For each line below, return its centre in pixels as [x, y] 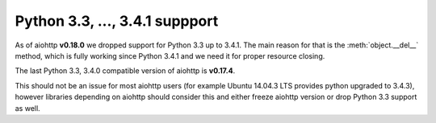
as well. [27, 108]
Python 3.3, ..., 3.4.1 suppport [117, 21]
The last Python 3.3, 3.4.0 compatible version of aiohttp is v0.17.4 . [125, 71]
